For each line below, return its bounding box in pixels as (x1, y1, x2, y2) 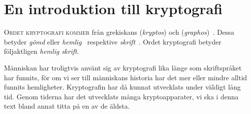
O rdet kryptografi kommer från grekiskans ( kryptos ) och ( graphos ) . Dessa (4, 27, 234, 37)
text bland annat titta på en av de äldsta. (4, 101, 130, 111)
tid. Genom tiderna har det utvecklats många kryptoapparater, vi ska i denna (4, 91, 239, 101)
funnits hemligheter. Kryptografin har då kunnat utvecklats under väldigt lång (4, 82, 241, 92)
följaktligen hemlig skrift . (4, 46, 79, 56)
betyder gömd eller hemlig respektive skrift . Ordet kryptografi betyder (4, 36, 221, 46)
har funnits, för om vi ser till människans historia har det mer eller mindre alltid (4, 72, 247, 82)
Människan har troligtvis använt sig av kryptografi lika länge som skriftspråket (4, 62, 242, 72)
